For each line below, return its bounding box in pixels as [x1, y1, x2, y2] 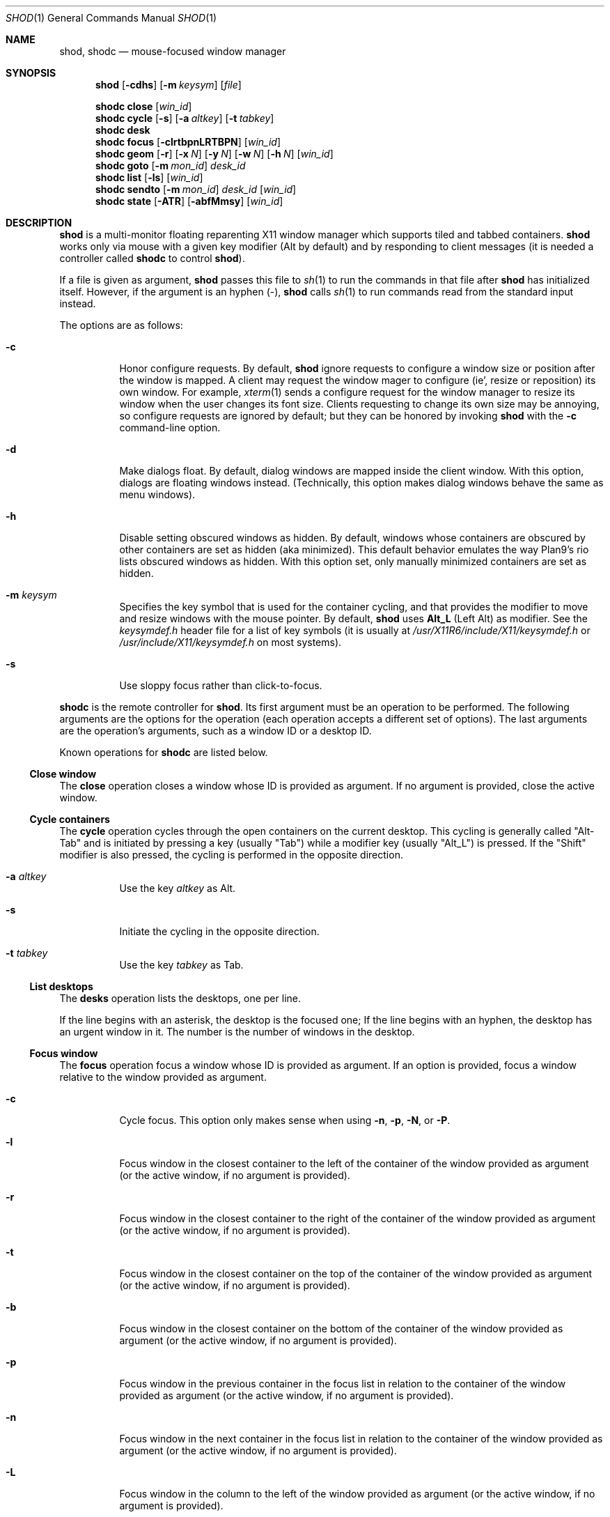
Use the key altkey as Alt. [119, 882, 236, 894]
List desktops [29, 980, 93, 992]
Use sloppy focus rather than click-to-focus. [119, 679, 322, 691]
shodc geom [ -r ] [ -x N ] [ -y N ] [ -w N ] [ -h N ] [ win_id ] [95, 148, 334, 160]
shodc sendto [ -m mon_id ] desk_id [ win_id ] [95, 183, 297, 195]
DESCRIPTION [6, 217, 72, 229]
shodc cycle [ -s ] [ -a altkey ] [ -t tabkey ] [95, 112, 274, 124]
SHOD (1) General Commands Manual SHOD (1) [6, 12, 217, 24]
